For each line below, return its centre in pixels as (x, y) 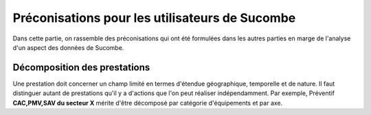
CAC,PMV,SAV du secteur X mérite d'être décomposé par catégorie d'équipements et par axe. (148, 103)
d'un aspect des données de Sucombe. (68, 47)
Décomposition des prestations (81, 67)
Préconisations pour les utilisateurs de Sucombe (154, 18)
